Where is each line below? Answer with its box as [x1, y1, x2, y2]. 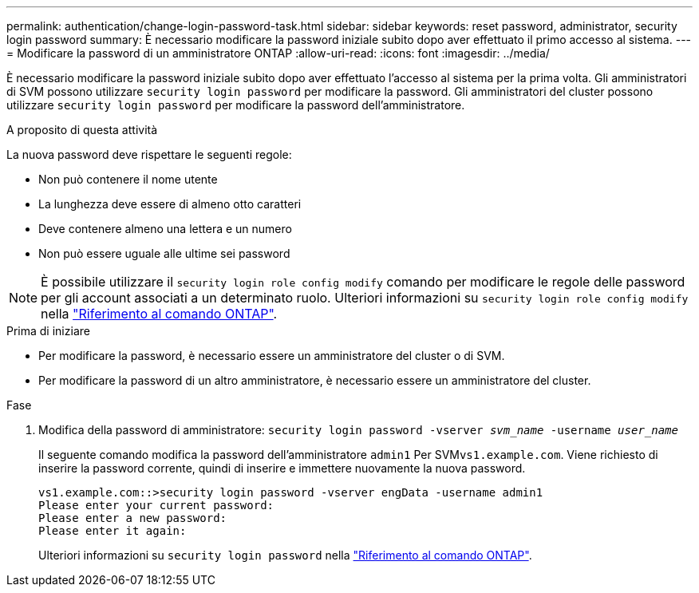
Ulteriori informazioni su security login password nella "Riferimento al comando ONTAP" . [38, 548, 532, 562]
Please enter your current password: [38, 499, 274, 512]
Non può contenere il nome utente [38, 172, 218, 186]
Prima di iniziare [6, 324, 90, 338]
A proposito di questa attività [6, 123, 158, 136]
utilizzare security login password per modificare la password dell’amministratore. [6, 98, 465, 112]
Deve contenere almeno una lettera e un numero [38, 222, 292, 235]
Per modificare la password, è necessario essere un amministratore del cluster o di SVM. [38, 349, 505, 362]
